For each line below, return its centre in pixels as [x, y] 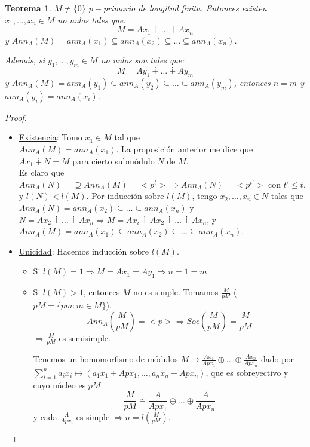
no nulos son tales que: [142, 60]
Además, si [25, 60]
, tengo [205, 196]
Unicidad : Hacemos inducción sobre [84, 251]
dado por [277, 359]
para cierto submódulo [113, 160]
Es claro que [42, 172]
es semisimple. [85, 337]
